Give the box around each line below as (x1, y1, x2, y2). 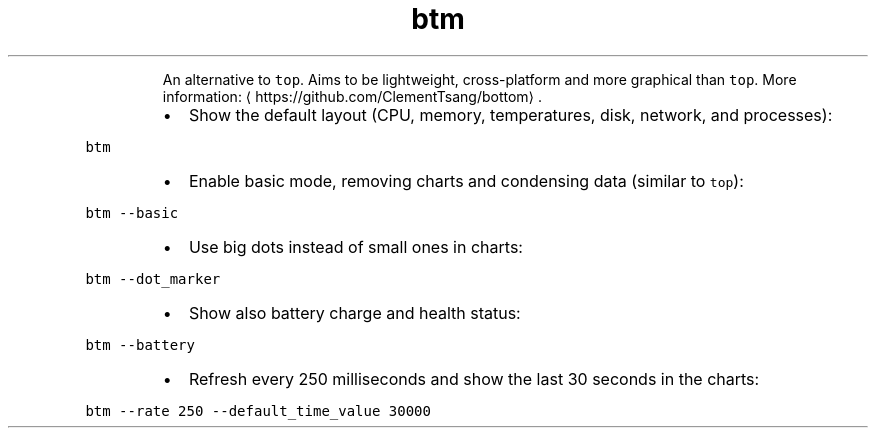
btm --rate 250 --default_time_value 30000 (85, 402, 431, 419)
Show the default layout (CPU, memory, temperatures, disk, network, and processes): (188, 104, 833, 125)
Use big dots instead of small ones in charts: (188, 236, 523, 257)
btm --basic (85, 204, 179, 221)
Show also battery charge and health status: (188, 302, 521, 323)
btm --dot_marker (85, 270, 221, 287)
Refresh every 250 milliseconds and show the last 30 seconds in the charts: (188, 368, 760, 389)
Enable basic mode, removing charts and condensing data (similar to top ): (188, 170, 744, 191)
